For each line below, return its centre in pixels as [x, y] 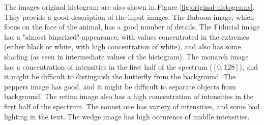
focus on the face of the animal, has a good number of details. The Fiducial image [132, 27]
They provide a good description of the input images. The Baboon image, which [129, 17]
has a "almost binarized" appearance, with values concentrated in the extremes [127, 36]
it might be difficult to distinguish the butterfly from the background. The [120, 76]
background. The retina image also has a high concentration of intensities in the [129, 96]
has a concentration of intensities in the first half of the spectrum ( [108, 66]
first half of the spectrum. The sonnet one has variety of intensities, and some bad [132, 106]
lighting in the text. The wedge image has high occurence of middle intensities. [127, 116]
